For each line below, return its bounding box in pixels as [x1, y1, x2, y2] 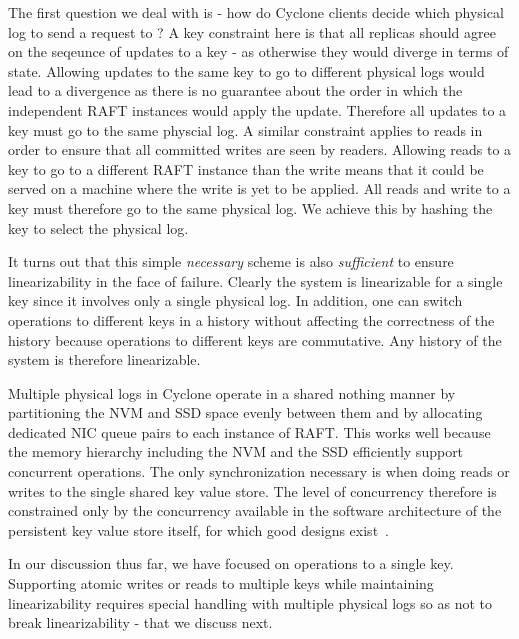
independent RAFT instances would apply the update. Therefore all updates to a [8, 99, 507, 120]
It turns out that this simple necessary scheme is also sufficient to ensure [8, 251, 454, 272]
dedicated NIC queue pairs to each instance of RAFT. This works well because [8, 421, 491, 442]
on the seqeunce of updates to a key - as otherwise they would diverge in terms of [8, 41, 509, 62]
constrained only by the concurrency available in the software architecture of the [8, 500, 502, 521]
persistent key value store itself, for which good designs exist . [8, 519, 389, 540]
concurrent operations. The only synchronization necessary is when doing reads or [8, 461, 510, 482]
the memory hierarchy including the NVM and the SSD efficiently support [8, 441, 464, 462]
